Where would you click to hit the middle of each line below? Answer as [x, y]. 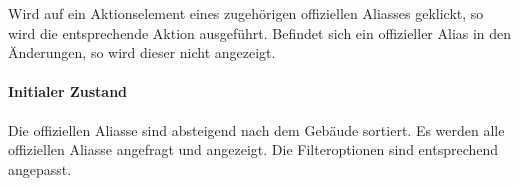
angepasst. [40, 168]
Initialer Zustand [68, 91]
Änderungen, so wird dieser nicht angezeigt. [142, 52]
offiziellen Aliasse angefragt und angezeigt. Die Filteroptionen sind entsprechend [253, 149]
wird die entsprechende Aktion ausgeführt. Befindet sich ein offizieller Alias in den [260, 32]
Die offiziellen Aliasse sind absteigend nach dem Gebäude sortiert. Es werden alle [256, 129]
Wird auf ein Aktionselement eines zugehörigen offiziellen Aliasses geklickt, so [246, 13]
